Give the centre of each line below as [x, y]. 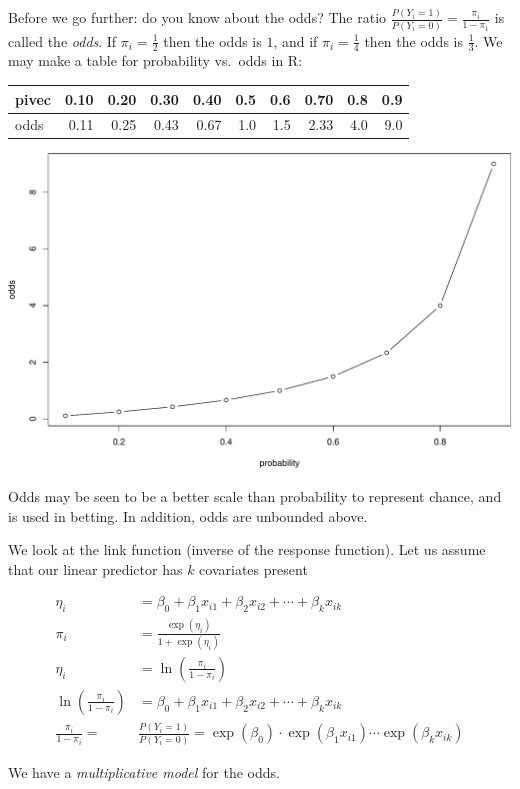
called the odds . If [62, 40]
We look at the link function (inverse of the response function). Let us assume [247, 549]
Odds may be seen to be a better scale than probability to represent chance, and [255, 496]
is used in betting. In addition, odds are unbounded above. [188, 515]
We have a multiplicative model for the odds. [144, 771]
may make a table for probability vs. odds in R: [155, 60]
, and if [295, 40]
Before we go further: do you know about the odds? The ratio [197, 17]
